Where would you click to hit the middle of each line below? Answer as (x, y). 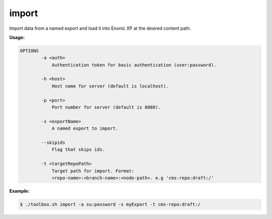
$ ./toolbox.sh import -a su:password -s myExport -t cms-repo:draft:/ (110, 204)
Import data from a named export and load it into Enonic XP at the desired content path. (100, 28)
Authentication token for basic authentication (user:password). (134, 65)
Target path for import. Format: (93, 171)
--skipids (53, 143)
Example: (19, 191)
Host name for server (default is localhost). (110, 86)
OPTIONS (29, 51)
